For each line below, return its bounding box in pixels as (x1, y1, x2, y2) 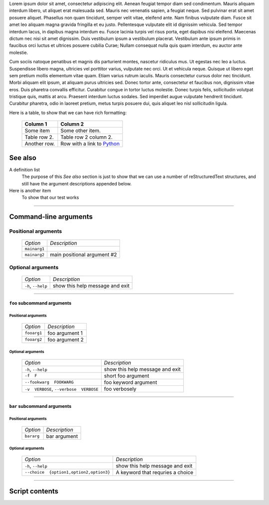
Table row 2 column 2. (60, 134, 113, 141)
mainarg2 (24, 252, 45, 257)
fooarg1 (24, 331, 42, 336)
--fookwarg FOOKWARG (24, 379, 74, 385)
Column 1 (24, 121, 47, 128)
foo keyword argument (104, 379, 157, 386)
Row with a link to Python (60, 140, 120, 147)
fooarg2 (24, 337, 42, 342)
